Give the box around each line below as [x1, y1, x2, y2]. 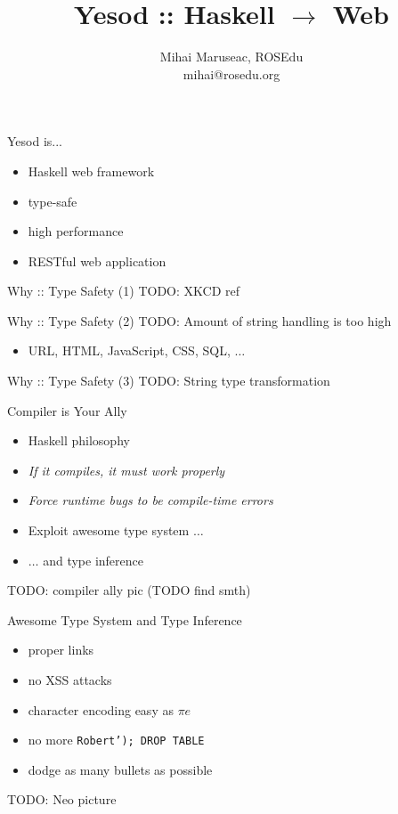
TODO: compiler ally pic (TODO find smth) [7, 581, 251, 599]
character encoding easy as [28, 700, 174, 719]
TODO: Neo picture [7, 790, 117, 809]
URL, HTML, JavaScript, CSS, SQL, [28, 341, 231, 360]
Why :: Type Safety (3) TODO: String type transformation [7, 371, 330, 390]
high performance [28, 222, 124, 240]
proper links [28, 640, 94, 659]
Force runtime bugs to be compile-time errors [28, 491, 273, 509]
